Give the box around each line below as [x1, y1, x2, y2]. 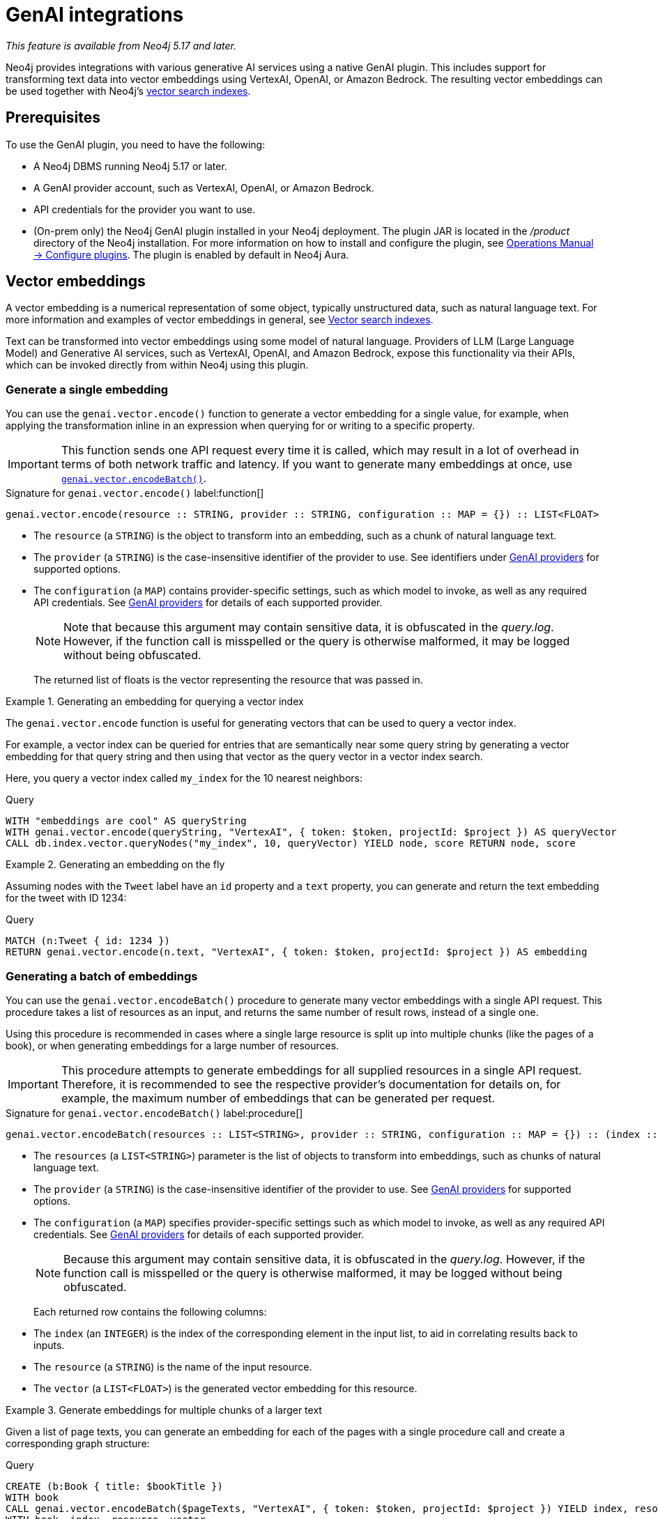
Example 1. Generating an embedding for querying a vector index [6, 695, 304, 708]
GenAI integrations [6, 3, 184, 26]
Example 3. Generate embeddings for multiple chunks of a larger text [6, 1403, 322, 1416]
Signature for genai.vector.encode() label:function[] [6, 487, 264, 500]
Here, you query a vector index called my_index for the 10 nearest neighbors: [6, 772, 363, 785]
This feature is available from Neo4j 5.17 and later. [6, 39, 236, 52]
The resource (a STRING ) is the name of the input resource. [33, 1360, 312, 1373]
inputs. [33, 1339, 65, 1351]
